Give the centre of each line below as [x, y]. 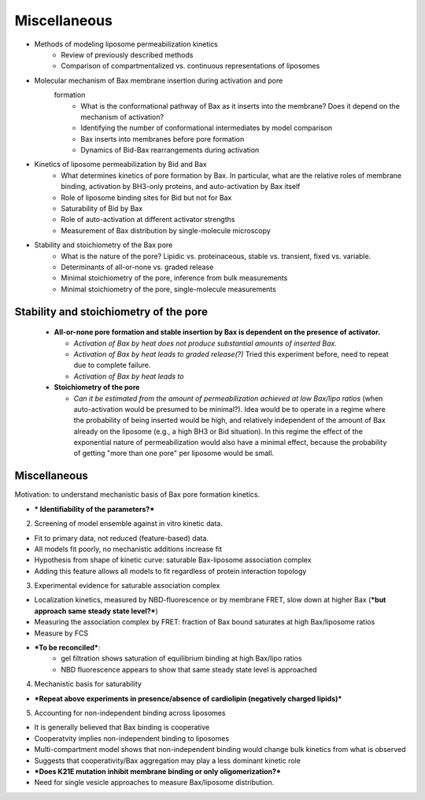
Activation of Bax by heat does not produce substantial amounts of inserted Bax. [205, 343]
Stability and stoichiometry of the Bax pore [103, 245]
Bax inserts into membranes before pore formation [163, 139]
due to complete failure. [112, 365]
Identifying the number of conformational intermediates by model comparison [207, 128]
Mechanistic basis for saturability [88, 684]
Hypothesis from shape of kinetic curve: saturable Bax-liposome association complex [173, 560]
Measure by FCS [61, 633]
